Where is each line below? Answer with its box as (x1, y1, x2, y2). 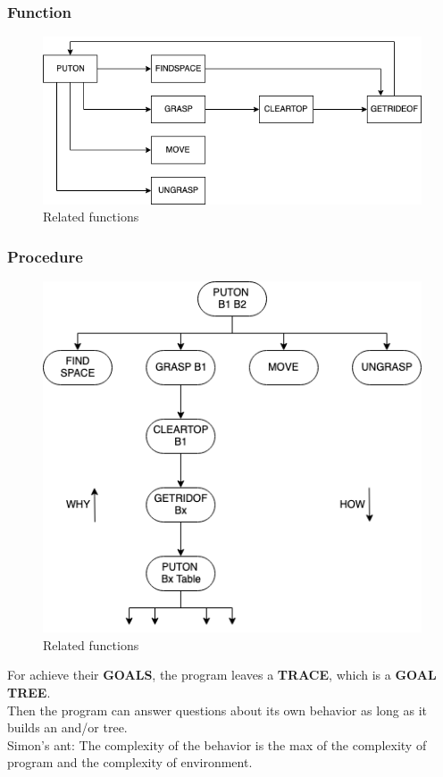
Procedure (7, 245, 83, 267)
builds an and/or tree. (7, 718, 128, 737)
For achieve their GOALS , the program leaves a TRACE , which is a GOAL (7, 665, 437, 684)
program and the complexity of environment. (7, 753, 253, 772)
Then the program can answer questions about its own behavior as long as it (7, 700, 427, 719)
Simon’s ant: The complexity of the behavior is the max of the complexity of (7, 735, 427, 754)
